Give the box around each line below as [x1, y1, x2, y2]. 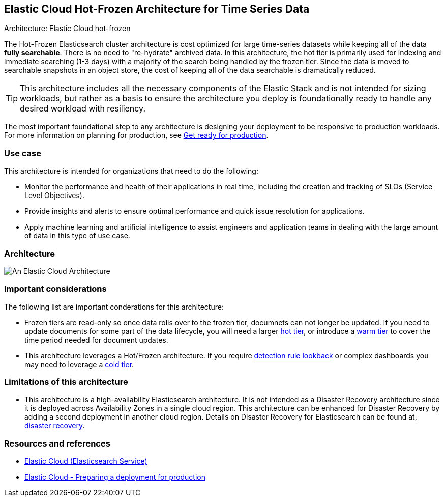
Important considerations [4, 284, 107, 294]
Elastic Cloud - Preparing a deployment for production [24, 472, 206, 482]
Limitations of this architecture [4, 377, 128, 387]
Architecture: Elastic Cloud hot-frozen [4, 24, 131, 33]
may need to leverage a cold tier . [24, 359, 134, 369]
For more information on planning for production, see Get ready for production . [4, 131, 269, 140]
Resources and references [4, 438, 110, 449]
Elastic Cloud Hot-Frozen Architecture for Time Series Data [4, 3, 310, 15]
